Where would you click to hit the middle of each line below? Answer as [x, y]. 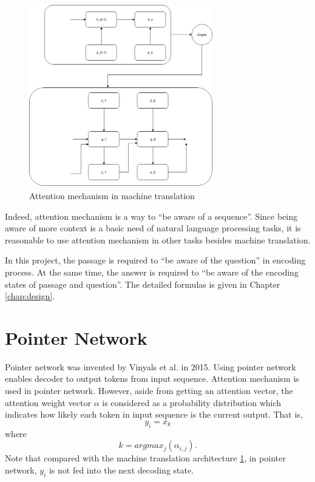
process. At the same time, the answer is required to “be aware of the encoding [152, 272]
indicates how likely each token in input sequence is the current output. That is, [154, 414]
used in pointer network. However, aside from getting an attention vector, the [149, 391]
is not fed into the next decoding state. [121, 470]
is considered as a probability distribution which [192, 402]
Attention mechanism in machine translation [112, 195]
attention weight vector [48, 402]
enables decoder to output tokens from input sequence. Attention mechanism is [152, 378]
